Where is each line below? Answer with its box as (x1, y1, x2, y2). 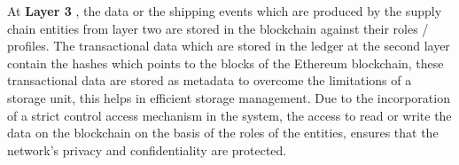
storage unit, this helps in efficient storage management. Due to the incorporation (7, 88, 450, 106)
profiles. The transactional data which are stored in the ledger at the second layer (7, 36, 450, 55)
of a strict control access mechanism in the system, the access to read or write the (7, 106, 452, 124)
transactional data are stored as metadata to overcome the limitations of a (7, 71, 412, 90)
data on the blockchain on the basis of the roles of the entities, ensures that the (7, 123, 439, 142)
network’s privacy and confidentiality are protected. (7, 140, 287, 159)
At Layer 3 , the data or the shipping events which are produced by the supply (7, 2, 442, 20)
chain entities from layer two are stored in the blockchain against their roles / (7, 19, 429, 37)
